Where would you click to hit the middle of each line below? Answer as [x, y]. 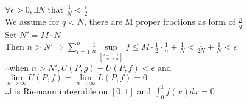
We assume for [32, 21]
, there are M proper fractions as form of [160, 21]
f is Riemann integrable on [59, 90]
